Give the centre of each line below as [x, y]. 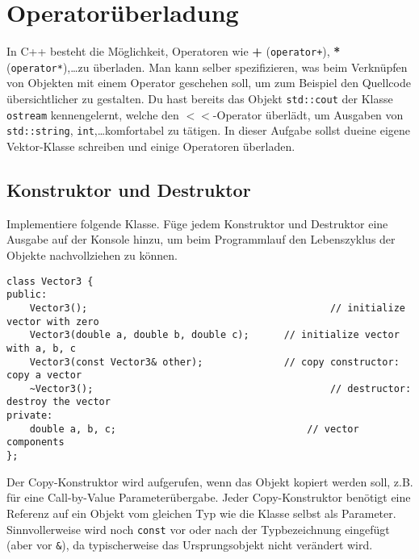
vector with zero [53, 321]
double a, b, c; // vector [194, 429]
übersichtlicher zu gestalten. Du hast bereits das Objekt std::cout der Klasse [200, 99]
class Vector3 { [50, 281]
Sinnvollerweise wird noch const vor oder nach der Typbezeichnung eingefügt [198, 529]
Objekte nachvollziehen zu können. [92, 254]
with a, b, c [41, 348]
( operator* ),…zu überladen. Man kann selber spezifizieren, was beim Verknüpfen [207, 67]
